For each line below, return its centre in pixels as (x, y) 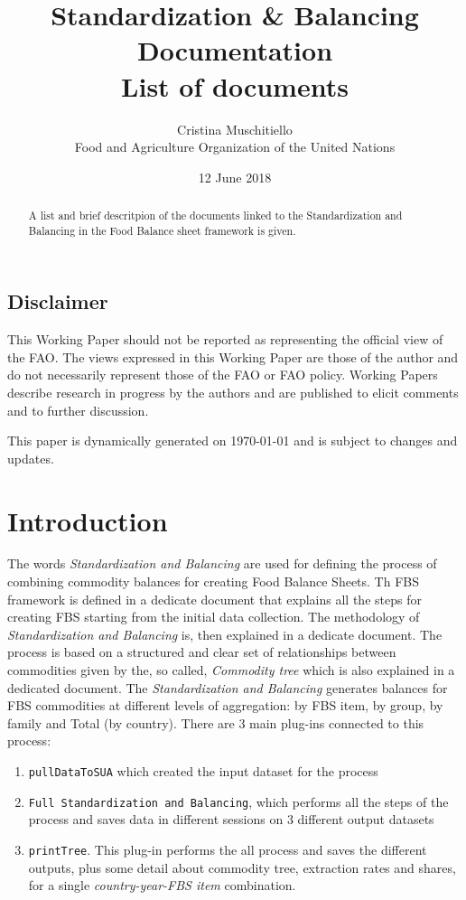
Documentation (235, 50)
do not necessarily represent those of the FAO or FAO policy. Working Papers (223, 375)
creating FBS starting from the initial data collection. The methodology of (214, 617)
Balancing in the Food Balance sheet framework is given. (162, 230)
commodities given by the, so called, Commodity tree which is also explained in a (231, 670)
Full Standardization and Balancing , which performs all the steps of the (238, 801)
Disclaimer (58, 301)
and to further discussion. (78, 410)
